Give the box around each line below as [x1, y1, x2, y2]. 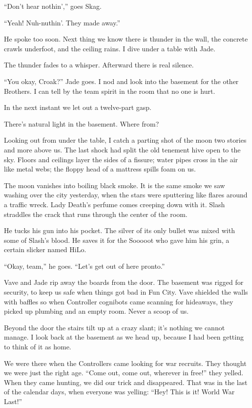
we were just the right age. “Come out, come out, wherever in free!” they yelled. [4, 367, 244, 378]
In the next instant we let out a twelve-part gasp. [4, 102, 151, 112]
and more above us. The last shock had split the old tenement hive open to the [4, 144, 241, 154]
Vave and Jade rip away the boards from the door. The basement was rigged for [4, 277, 244, 287]
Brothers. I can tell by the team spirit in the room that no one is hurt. [4, 86, 215, 96]
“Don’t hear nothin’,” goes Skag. [4, 1, 102, 11]
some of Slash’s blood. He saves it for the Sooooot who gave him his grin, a [4, 235, 230, 245]
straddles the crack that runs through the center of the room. [4, 209, 188, 219]
